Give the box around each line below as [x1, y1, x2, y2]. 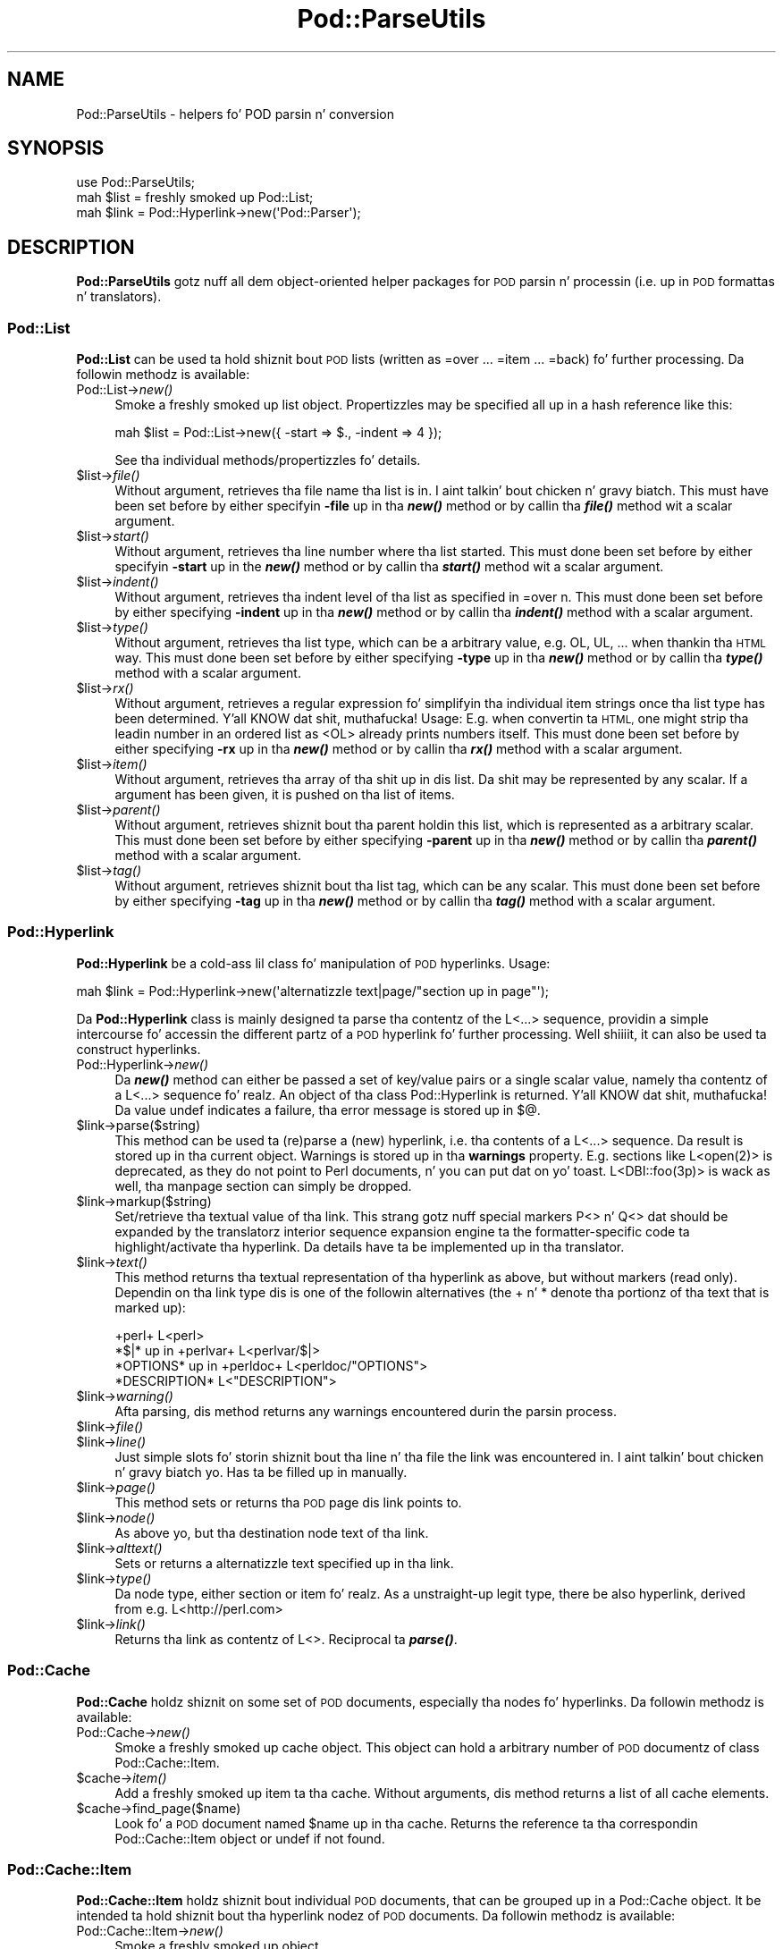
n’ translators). [76, 289, 162, 305]
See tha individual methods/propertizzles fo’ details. [114, 452, 421, 468]
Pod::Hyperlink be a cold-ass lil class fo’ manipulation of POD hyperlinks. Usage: [76, 955, 551, 971]
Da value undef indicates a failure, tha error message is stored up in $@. [114, 1101, 541, 1118]
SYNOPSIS [7, 137, 105, 160]
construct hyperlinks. [76, 1041, 201, 1057]
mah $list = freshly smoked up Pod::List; [76, 190, 314, 206]
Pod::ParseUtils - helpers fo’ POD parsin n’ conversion [76, 105, 395, 122]
